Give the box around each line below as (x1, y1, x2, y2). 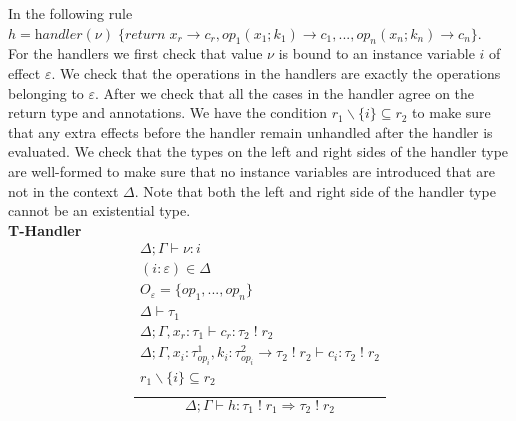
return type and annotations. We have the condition (8, 102, 328, 123)
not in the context (8, 180, 119, 201)
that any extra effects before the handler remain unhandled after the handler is (8, 121, 493, 142)
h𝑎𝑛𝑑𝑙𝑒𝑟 (34, 27, 83, 42)
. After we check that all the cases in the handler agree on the (95, 82, 475, 103)
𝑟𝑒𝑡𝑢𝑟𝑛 (124, 27, 166, 42)
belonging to (8, 82, 84, 103)
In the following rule (8, 3, 133, 23)
